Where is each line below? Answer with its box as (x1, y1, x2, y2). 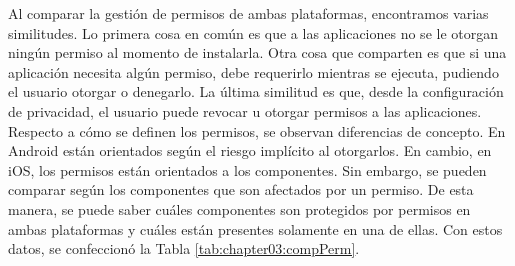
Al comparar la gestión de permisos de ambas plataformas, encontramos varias (8, 3, 489, 23)
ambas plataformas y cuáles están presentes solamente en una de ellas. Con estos (8, 218, 503, 239)
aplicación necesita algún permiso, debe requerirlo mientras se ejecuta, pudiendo (8, 61, 499, 82)
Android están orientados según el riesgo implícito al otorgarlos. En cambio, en (8, 140, 492, 161)
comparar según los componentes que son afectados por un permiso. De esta (8, 179, 474, 200)
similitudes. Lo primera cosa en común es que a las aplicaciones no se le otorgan (8, 22, 498, 43)
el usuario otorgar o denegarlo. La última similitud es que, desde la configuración (8, 81, 504, 102)
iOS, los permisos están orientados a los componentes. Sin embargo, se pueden (8, 159, 487, 180)
